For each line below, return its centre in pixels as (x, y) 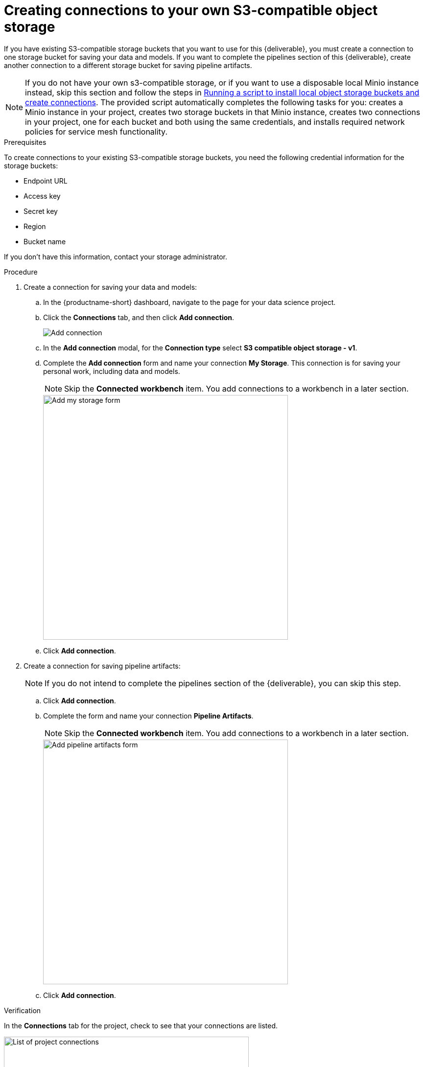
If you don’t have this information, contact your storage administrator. (116, 256)
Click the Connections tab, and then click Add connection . (139, 317)
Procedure (21, 272)
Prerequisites (25, 142)
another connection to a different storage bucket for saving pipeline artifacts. (128, 65)
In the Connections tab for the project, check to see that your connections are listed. (141, 1025)
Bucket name (45, 241)
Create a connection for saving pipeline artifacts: (102, 666)
